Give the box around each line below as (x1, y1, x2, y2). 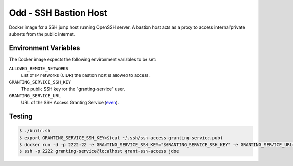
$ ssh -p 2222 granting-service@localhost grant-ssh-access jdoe (19, 148, 179, 154)
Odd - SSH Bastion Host (9, 7, 107, 18)
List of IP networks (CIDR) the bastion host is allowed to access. (21, 72, 150, 78)
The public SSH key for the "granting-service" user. (21, 86, 125, 92)
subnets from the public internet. (9, 31, 75, 37)
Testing (9, 112, 33, 120)
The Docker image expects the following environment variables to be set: (9, 56, 156, 62)
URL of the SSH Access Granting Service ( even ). (21, 100, 119, 106)
